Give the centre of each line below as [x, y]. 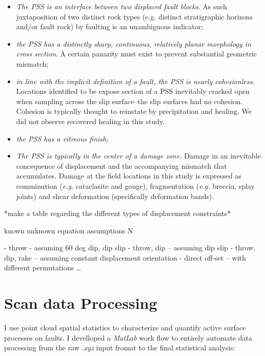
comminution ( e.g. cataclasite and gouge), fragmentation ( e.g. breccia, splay [135, 185]
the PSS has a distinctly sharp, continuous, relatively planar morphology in [134, 43]
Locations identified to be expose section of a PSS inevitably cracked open [133, 91]
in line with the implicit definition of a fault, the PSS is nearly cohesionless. [135, 81]
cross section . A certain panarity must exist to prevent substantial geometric [136, 54]
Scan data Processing [81, 303]
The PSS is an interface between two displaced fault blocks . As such [121, 6]
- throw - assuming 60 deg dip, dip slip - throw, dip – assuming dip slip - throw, [130, 248]
